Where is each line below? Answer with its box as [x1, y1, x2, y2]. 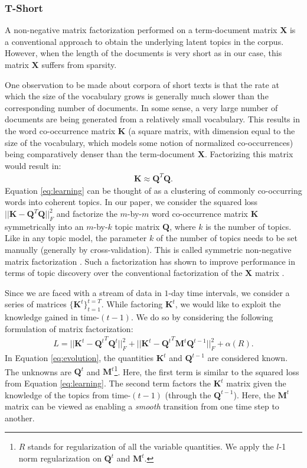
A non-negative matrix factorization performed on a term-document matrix [5, 24, 277, 36]
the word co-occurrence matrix [5, 124, 116, 136]
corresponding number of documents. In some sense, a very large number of [5, 101, 278, 113]
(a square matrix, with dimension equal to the [128, 124, 295, 136]
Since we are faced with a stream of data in [5, 286, 162, 298]
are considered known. [207, 352, 288, 364]
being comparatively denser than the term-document [5, 148, 195, 160]
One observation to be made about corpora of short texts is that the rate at [5, 78, 279, 90]
